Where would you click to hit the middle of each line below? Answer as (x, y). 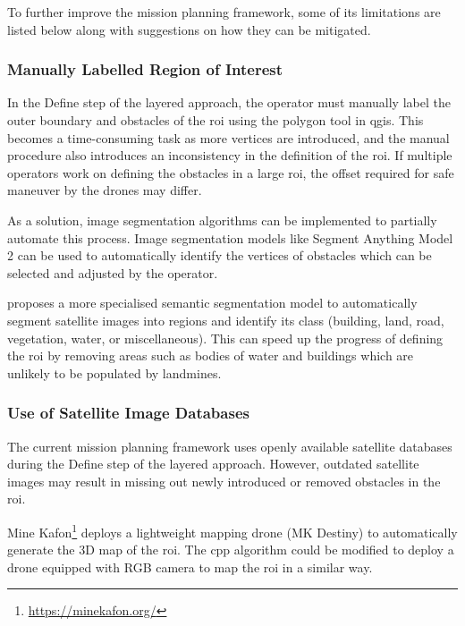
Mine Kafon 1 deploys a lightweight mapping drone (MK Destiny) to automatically (232, 530)
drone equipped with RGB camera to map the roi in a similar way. (190, 567)
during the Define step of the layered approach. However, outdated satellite (213, 464)
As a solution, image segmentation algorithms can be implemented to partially (222, 220)
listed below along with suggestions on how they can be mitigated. (189, 29)
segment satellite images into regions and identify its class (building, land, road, (226, 320)
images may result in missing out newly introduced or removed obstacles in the (224, 481)
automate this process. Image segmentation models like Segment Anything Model (230, 237)
